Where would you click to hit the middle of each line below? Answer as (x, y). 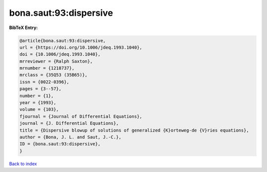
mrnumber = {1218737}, (47, 68)
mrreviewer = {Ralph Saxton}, (56, 61)
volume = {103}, (39, 109)
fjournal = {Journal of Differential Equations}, (81, 116)
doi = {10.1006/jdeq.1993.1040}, (60, 54)
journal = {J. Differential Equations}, (69, 123)
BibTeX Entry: (23, 28)
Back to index (23, 164)
